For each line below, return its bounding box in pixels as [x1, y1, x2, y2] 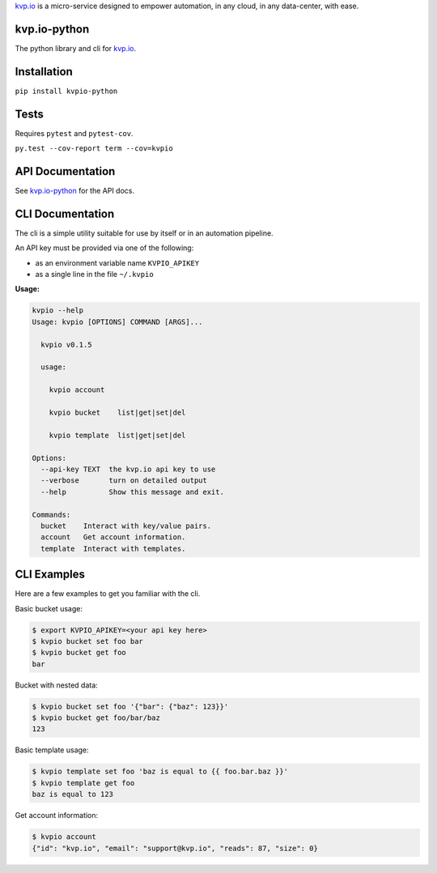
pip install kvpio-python [15, 86, 118, 96]
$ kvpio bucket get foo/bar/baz [32, 713, 161, 722]
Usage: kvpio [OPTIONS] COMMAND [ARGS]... [32, 317, 203, 326]
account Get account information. [40, 533, 186, 542]
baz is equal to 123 [32, 790, 113, 799]
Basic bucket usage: [15, 603, 83, 613]
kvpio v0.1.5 [40, 340, 92, 349]
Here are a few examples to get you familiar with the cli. [15, 589, 201, 598]
